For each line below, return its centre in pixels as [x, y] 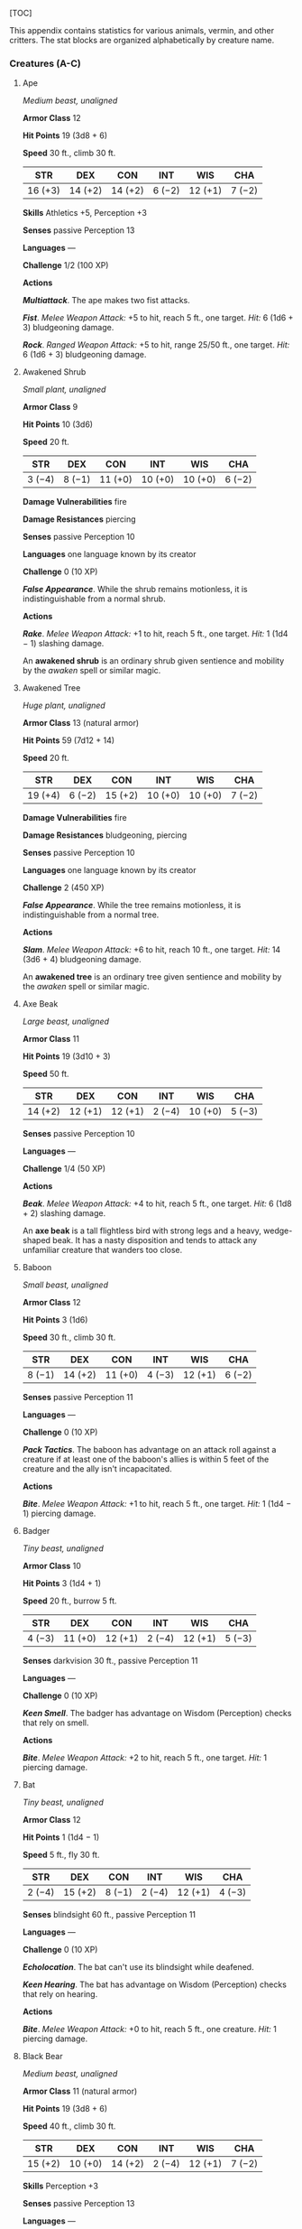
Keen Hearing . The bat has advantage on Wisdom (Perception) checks [154, 1984]
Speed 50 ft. [46, 1074]
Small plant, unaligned [64, 390]
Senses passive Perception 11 [78, 1398]
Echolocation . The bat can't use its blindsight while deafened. [138, 1967]
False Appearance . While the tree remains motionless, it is [132, 906]
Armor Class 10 [51, 1566]
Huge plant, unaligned [64, 706]
